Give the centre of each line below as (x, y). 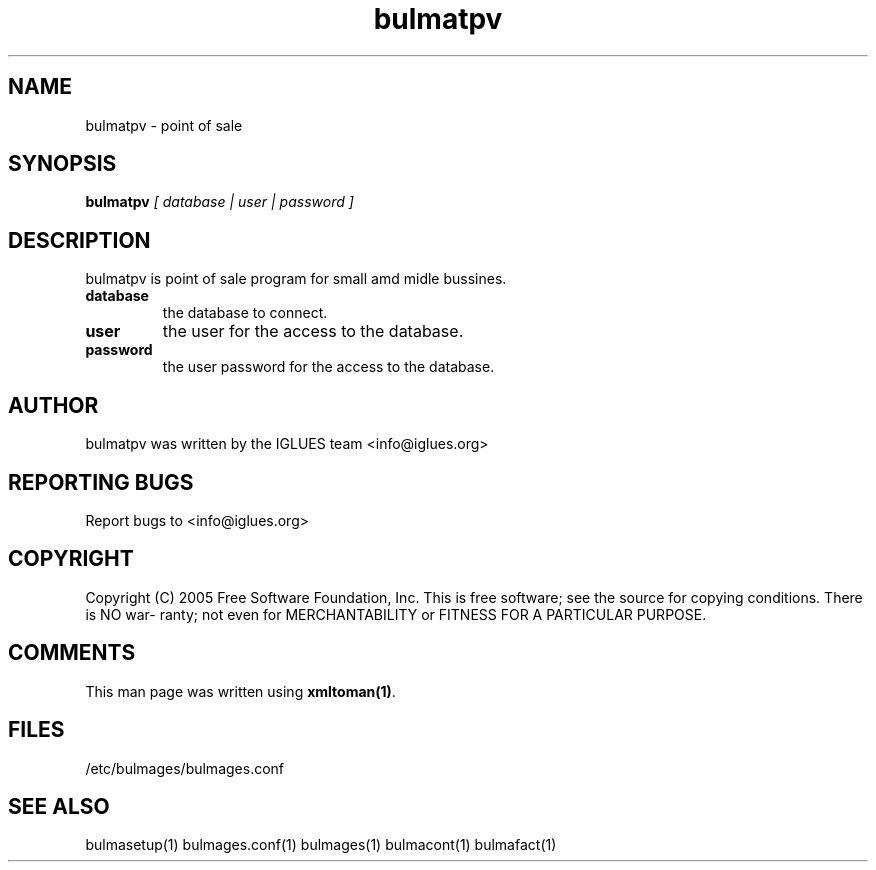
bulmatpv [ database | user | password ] (219, 202)
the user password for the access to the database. (328, 367)
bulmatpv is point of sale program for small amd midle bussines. (296, 279)
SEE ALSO (59, 806)
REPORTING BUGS (101, 482)
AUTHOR (53, 405)
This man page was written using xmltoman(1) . (240, 691)
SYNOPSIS (62, 164)
